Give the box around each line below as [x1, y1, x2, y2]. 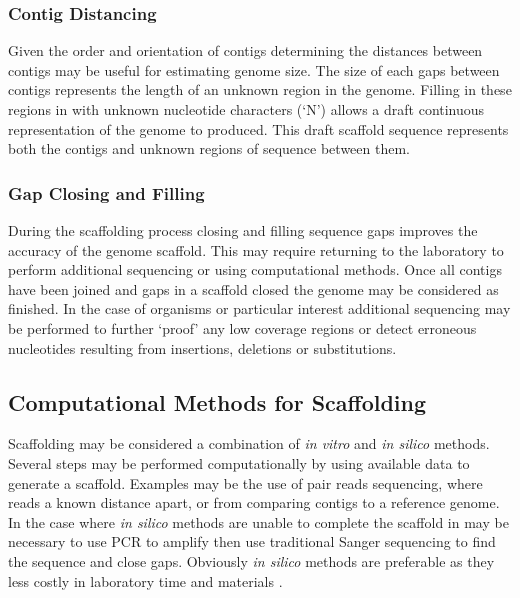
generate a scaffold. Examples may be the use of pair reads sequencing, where [8, 472, 483, 493]
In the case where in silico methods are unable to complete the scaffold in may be [8, 511, 509, 532]
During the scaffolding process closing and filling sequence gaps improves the [8, 220, 478, 240]
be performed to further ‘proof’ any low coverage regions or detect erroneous [8, 317, 477, 338]
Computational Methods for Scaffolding [8, 386, 427, 417]
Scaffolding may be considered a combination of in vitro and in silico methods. [8, 433, 490, 454]
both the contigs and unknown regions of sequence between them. [8, 138, 410, 159]
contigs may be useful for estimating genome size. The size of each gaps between [8, 59, 500, 80]
